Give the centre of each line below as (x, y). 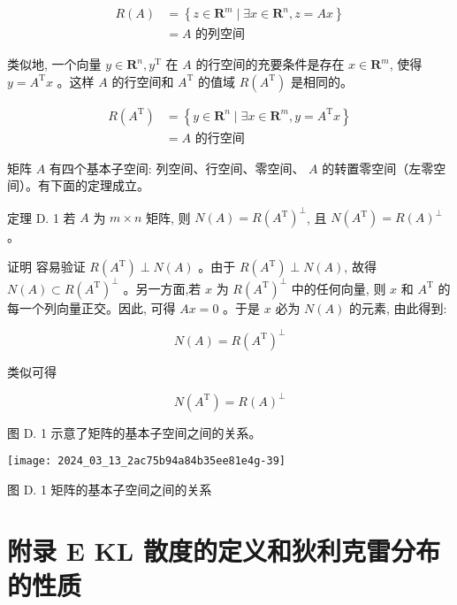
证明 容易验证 (46, 266)
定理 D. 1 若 (42, 217)
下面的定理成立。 (99, 185)
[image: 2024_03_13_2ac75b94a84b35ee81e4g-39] (146, 461)
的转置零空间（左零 (378, 168)
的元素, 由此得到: (398, 307)
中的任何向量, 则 (339, 288)
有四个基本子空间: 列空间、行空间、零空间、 (177, 168)
